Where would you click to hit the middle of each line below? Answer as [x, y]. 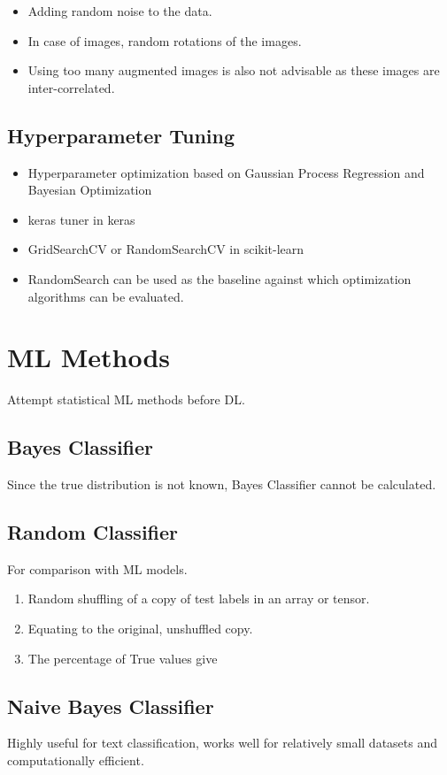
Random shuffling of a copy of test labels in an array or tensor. [199, 599]
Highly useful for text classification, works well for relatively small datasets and [223, 743]
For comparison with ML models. [97, 568]
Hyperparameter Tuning [121, 135]
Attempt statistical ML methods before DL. [126, 399]
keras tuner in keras [81, 219]
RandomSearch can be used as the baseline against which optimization [220, 278]
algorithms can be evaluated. [106, 296]
